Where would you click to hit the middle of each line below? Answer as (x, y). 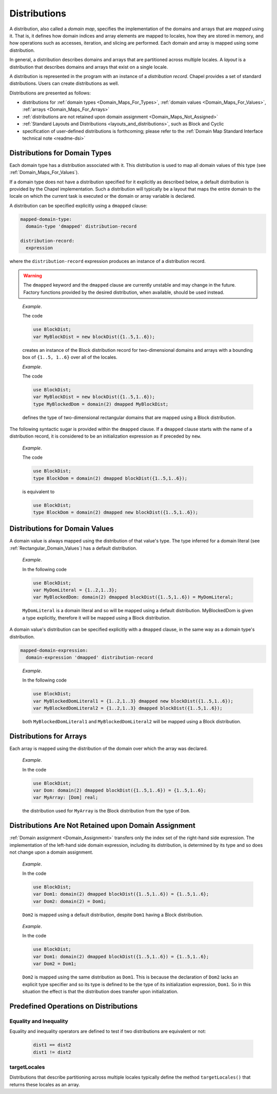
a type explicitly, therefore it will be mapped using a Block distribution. (96, 618)
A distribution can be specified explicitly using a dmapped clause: (78, 205)
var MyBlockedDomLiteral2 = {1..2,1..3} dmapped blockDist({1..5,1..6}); (128, 708)
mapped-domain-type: (46, 219)
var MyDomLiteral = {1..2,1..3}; (75, 590)
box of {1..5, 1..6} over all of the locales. (70, 357)
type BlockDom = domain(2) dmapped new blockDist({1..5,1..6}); (116, 512)
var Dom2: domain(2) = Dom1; (70, 901)
